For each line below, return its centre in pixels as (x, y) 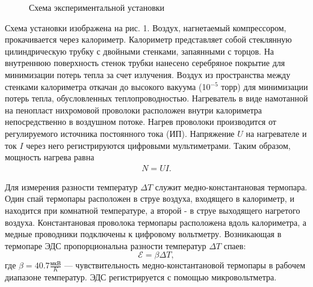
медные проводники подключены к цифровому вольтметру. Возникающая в (143, 234)
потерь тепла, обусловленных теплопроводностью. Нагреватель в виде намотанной (156, 98)
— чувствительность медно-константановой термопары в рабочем (185, 265)
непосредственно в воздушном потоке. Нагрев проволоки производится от (141, 122)
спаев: (235, 245)
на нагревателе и (276, 133)
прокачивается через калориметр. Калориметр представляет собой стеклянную (148, 39)
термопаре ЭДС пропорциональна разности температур (106, 245)
